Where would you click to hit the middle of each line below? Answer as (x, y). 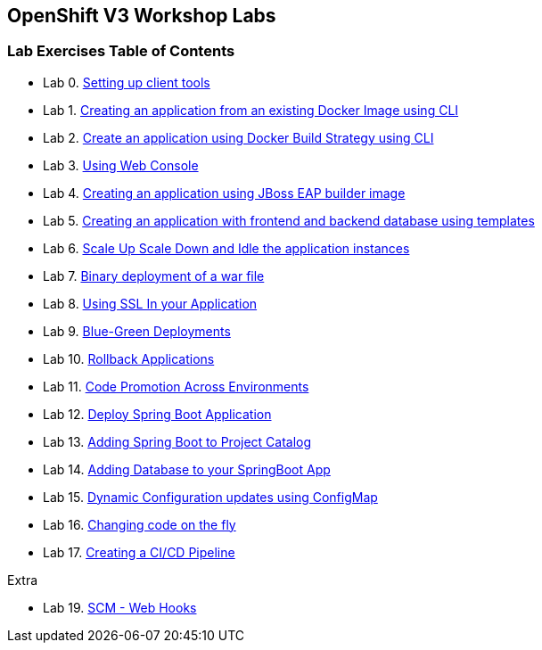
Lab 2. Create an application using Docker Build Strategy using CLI (238, 137)
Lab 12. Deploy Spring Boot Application (157, 414)
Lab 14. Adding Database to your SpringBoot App (187, 469)
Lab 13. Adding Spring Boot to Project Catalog (177, 441)
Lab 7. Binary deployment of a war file (154, 276)
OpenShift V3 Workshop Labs (142, 16)
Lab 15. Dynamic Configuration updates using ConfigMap (210, 497)
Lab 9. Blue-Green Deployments (137, 331)
